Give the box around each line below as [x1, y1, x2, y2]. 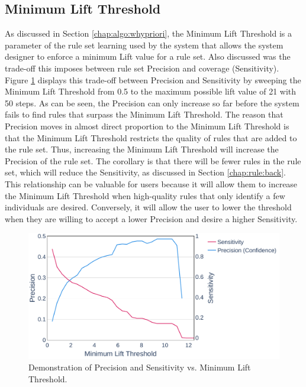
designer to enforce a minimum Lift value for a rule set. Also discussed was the [5, 50, 291, 63]
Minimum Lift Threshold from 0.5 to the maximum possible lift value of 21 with [5, 85, 297, 97]
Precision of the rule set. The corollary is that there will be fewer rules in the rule [5, 154, 301, 167]
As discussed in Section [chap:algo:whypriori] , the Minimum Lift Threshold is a [5, 27, 292, 40]
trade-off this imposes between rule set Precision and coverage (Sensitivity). [5, 61, 279, 74]
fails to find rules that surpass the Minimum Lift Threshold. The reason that [5, 108, 284, 121]
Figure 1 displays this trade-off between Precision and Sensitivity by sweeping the [5, 73, 301, 86]
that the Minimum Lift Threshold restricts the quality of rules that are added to [5, 131, 297, 144]
